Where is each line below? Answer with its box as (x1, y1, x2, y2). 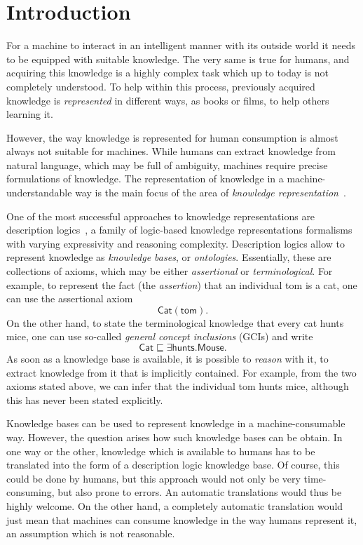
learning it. (6, 107, 53, 121)
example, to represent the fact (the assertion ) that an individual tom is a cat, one (6, 277, 357, 292)
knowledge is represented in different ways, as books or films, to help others (6, 93, 329, 107)
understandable (6, 185, 72, 200)
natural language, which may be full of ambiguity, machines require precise (6, 157, 328, 172)
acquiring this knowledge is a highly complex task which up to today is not (6, 65, 329, 80)
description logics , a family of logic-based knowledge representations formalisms (6, 222, 352, 237)
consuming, (6, 485, 55, 499)
